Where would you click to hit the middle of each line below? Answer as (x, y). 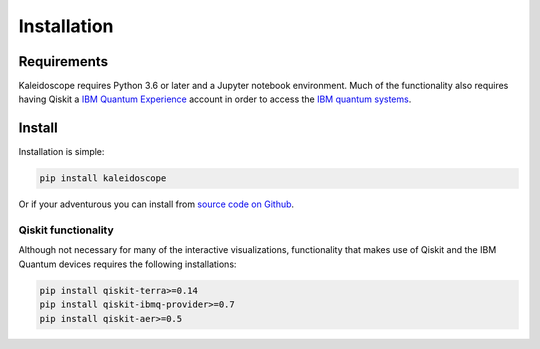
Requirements (63, 61)
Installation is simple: (61, 152)
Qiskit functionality (66, 230)
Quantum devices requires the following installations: (127, 264)
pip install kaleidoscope (103, 178)
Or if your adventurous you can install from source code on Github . (156, 204)
